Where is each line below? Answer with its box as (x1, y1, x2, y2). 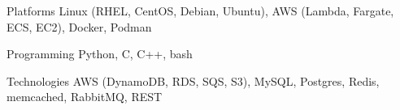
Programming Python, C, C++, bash (7, 45, 193, 62)
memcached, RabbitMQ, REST (7, 88, 163, 105)
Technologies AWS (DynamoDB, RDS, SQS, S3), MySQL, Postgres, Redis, (7, 72, 380, 89)
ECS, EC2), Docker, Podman (7, 18, 152, 35)
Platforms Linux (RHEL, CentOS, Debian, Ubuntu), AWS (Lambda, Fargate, (7, 2, 394, 19)
